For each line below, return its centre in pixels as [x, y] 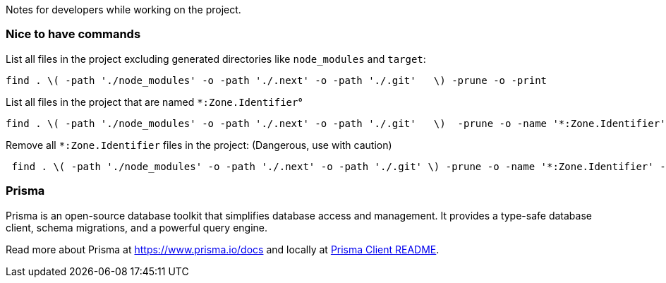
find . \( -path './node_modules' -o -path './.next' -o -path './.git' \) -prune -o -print [277, 80]
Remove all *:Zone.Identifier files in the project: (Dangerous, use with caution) [199, 145]
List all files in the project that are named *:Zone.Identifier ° [154, 102]
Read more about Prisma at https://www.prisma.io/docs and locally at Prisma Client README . [223, 249]
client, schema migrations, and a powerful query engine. [137, 227]
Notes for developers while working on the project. [123, 10]
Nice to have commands [73, 34]
